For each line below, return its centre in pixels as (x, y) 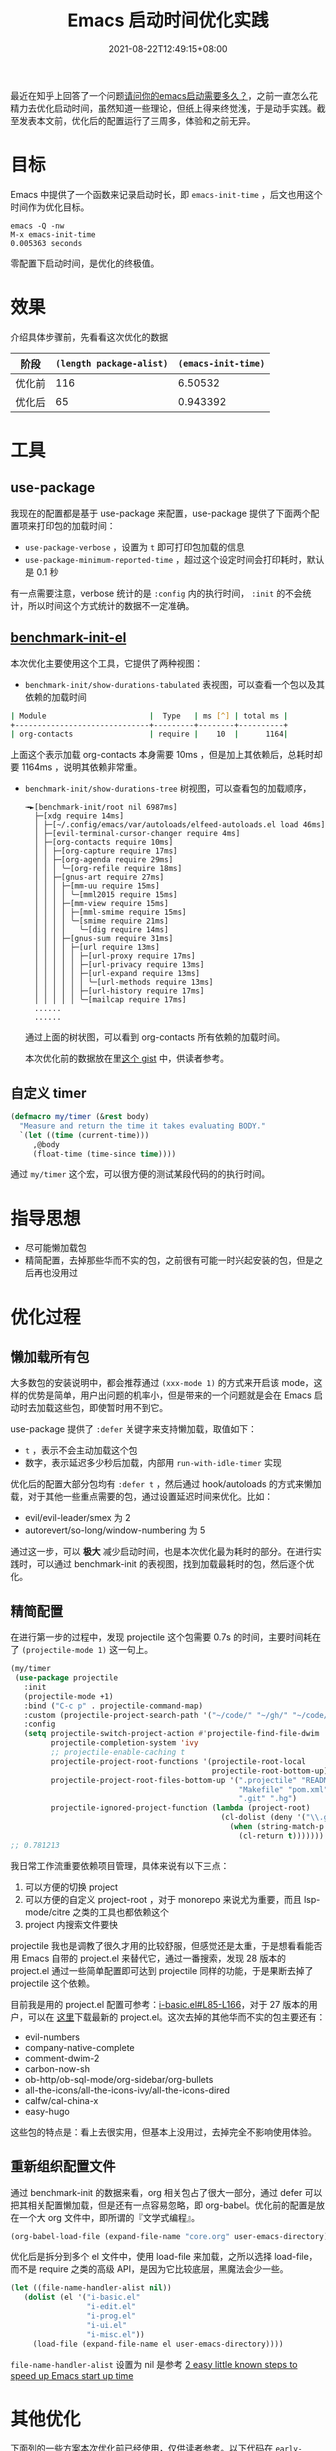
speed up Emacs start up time (72, 2375)
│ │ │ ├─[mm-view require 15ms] (101, 904)
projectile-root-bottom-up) (270, 1771)
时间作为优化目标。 (50, 207)
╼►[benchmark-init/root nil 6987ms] (101, 807)
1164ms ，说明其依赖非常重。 (82, 767)
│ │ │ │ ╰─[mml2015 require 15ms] (106, 895)
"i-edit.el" (111, 2307)
